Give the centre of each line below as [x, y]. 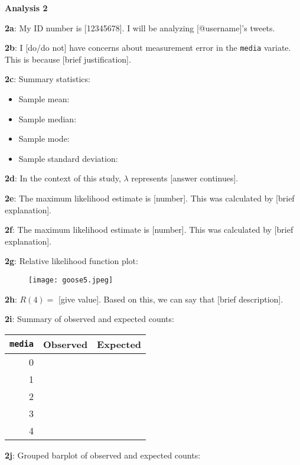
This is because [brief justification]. [68, 59]
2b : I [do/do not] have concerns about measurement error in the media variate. [148, 48]
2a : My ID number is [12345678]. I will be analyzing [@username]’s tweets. [140, 27]
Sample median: [48, 118]
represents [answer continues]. [185, 178]
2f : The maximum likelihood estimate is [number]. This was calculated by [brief [149, 230]
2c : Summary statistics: [48, 79]
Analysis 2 [26, 8]
